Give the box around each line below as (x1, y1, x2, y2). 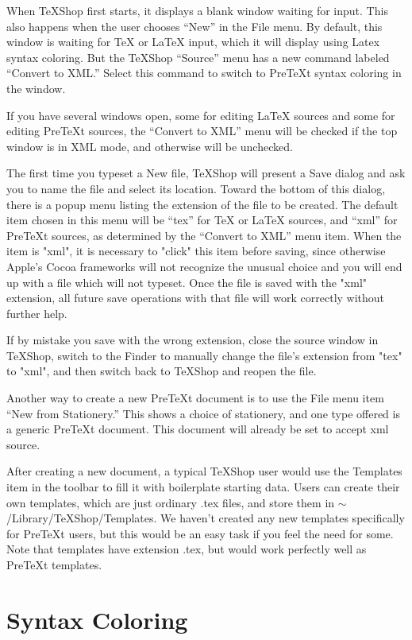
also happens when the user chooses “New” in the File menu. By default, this (6, 17, 383, 34)
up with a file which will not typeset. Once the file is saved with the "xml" (6, 273, 368, 290)
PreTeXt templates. (6, 557, 102, 572)
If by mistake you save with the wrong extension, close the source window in (6, 332, 379, 348)
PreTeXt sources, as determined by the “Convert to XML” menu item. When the (6, 227, 402, 243)
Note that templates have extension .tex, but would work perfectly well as (6, 541, 367, 557)
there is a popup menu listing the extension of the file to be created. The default (6, 196, 399, 212)
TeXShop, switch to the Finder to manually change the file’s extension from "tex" (6, 347, 402, 363)
